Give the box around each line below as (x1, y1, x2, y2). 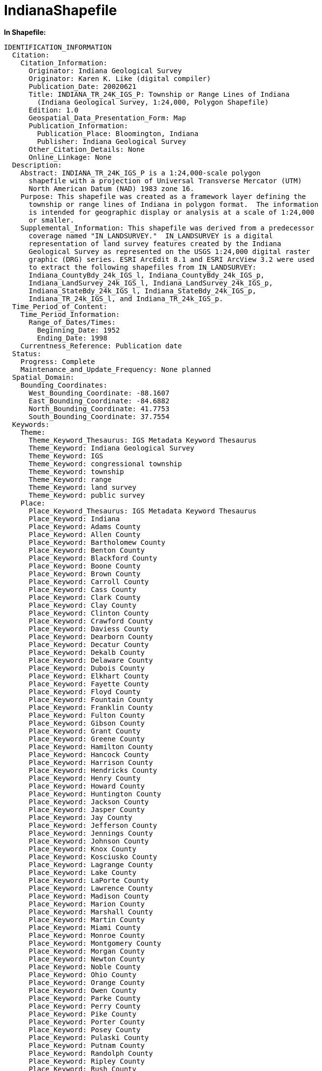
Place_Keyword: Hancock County (28, 750, 149, 759)
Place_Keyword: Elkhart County (28, 672, 149, 680)
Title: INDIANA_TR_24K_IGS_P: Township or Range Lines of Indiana (28, 90, 290, 98)
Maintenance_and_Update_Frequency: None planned (20, 365, 211, 373)
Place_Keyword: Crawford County (28, 617, 153, 625)
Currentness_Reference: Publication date (20, 341, 182, 350)
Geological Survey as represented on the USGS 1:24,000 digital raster (28, 247, 310, 255)
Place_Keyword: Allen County (28, 530, 141, 538)
